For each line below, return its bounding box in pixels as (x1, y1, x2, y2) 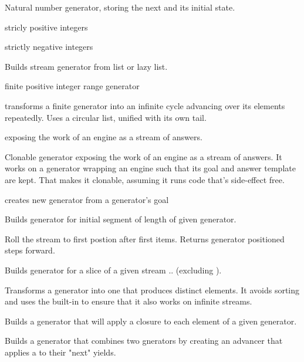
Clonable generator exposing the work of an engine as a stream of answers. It (5, 150, 282, 163)
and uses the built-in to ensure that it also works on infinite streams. (5, 295, 252, 307)
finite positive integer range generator (5, 80, 140, 92)
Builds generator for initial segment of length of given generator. (5, 213, 237, 225)
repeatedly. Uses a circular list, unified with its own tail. (5, 111, 207, 123)
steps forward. (5, 244, 55, 256)
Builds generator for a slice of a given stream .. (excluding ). (5, 263, 222, 276)
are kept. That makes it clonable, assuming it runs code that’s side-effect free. (5, 173, 285, 185)
